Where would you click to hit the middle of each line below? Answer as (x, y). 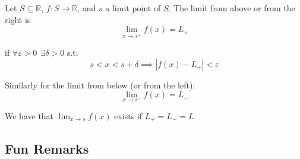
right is (18, 19)
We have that (29, 115)
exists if (128, 115)
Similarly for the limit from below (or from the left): (100, 85)
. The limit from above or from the (232, 8)
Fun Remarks (47, 148)
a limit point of (133, 8)
